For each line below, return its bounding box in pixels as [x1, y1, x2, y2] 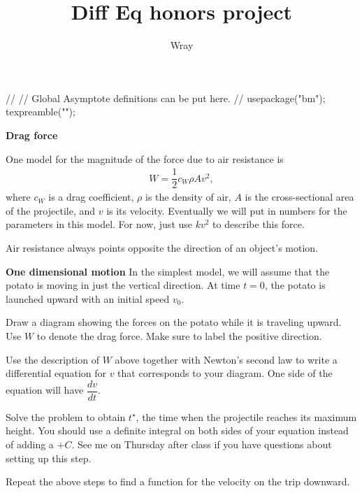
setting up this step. [6, 450, 92, 465]
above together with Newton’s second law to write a [115, 352, 338, 366]
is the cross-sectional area [245, 190, 354, 204]
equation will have [6, 383, 84, 397]
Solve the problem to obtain [6, 409, 126, 424]
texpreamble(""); [6, 104, 75, 119]
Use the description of [6, 352, 99, 366]
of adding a [6, 436, 54, 451]
